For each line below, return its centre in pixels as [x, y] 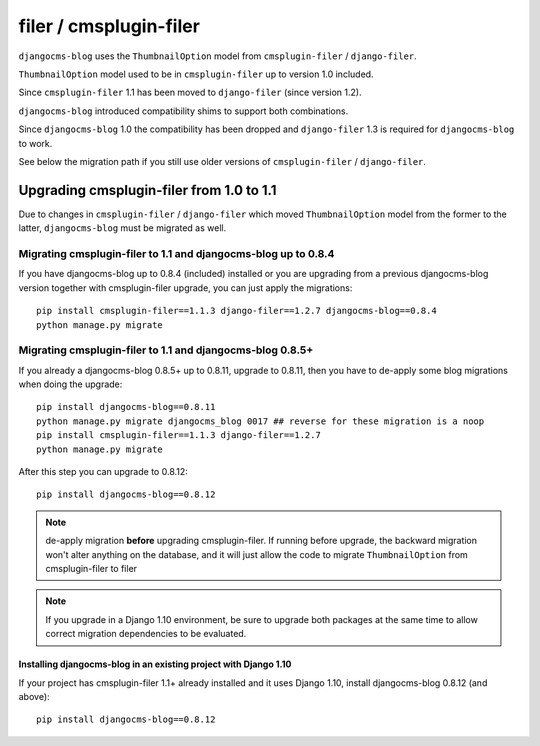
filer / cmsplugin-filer [109, 26]
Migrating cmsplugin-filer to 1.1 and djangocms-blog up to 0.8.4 [176, 253]
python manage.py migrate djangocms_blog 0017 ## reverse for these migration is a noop [260, 421]
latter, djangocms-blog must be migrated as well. [122, 228]
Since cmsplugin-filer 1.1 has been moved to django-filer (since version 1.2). [190, 92]
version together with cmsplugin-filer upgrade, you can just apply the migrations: [185, 287]
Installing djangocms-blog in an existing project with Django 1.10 [155, 664]
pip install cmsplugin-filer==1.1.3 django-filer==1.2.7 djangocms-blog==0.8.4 [236, 311]
